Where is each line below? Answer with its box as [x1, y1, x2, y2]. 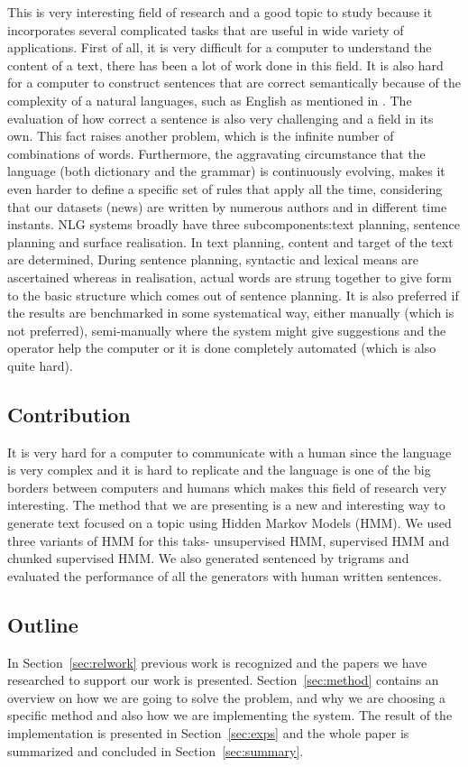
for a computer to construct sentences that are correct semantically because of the [7, 73, 461, 92]
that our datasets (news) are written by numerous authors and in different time [7, 197, 447, 216]
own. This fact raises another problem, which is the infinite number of [7, 126, 394, 145]
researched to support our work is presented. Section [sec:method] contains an [7, 670, 439, 689]
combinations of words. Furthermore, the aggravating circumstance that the [7, 143, 426, 162]
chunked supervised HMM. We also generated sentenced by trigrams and [7, 549, 409, 568]
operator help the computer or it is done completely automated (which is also [7, 338, 436, 357]
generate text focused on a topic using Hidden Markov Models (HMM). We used [7, 513, 452, 532]
